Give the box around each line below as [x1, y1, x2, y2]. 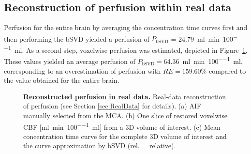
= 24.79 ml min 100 [171, 33, 233, 44]
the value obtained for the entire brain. [4, 75, 119, 85]
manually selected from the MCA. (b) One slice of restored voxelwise [23, 110, 227, 120]
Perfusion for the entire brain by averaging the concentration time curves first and [4, 22, 248, 32]
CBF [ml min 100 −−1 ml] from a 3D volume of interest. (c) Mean [23, 120, 221, 132]
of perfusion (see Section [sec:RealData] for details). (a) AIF [23, 101, 202, 111]
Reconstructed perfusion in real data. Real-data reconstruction [23, 91, 226, 101]
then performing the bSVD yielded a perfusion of [4, 33, 149, 44]
